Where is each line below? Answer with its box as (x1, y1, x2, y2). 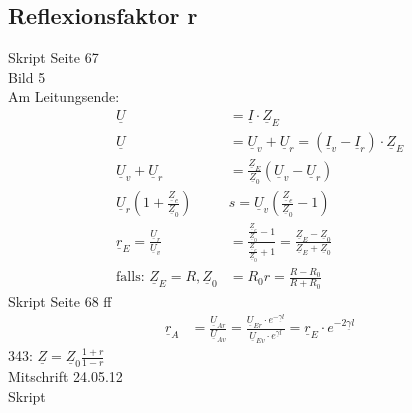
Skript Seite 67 (8, 47, 99, 68)
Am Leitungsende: (8, 86, 120, 107)
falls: (116, 270, 145, 285)
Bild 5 (8, 66, 46, 87)
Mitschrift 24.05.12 (8, 366, 123, 387)
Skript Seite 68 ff (8, 290, 112, 311)
